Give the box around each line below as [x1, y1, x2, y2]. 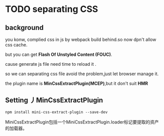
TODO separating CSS [5, 3, 98, 15]
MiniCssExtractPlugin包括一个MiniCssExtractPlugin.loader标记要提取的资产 [5, 119, 159, 125]
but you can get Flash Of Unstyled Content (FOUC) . [5, 51, 113, 57]
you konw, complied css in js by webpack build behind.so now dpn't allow [5, 36, 157, 42]
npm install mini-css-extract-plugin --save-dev [5, 110, 108, 115]
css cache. [5, 42, 28, 48]
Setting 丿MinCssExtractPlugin [5, 96, 103, 105]
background [5, 23, 44, 32]
